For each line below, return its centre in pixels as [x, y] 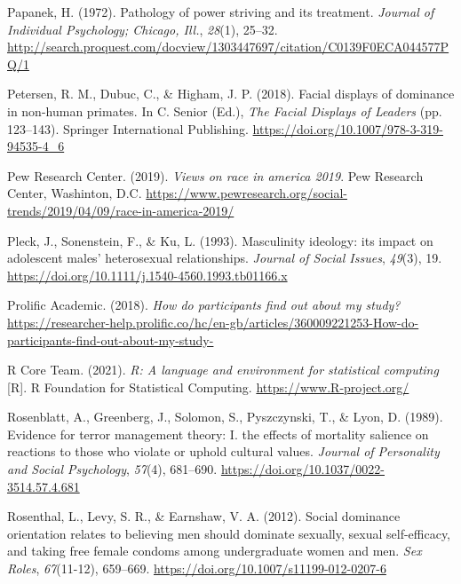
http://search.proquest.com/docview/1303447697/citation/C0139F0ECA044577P [228, 47]
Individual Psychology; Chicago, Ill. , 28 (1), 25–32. [143, 29]
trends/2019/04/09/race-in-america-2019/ [121, 210]
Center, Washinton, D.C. [75, 193]
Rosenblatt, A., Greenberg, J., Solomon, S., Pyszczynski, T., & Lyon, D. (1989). [225, 417]
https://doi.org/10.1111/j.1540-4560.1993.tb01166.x [147, 275]
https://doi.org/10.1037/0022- [302, 469]
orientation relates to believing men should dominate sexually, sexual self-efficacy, [229, 533]
